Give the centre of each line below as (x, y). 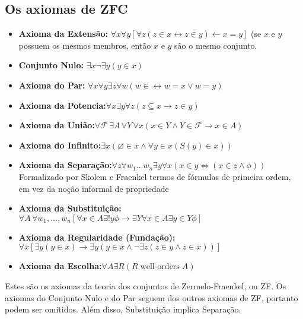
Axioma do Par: (52, 85)
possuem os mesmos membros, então (85, 45)
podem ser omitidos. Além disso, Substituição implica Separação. (123, 309)
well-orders (160, 267)
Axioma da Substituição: (70, 208)
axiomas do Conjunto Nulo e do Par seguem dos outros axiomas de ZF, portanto (151, 297)
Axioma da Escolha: (60, 266)
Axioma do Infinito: (60, 145)
